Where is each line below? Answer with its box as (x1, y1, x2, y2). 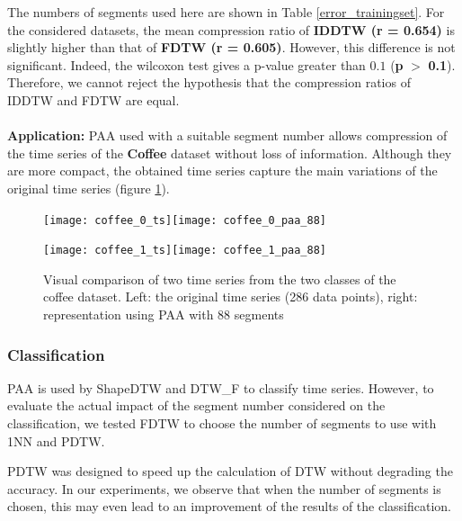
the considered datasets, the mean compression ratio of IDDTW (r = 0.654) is (7, 20, 455, 39)
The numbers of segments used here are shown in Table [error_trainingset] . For (7, 3, 445, 21)
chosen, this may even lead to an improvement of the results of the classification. (7, 497, 451, 516)
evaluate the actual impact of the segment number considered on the (7, 396, 386, 415)
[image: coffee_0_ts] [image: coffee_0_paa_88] (43, 213, 326, 227)
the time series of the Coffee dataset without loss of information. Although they (7, 143, 452, 162)
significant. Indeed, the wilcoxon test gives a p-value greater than (7, 55, 366, 74)
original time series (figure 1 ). (7, 178, 170, 197)
